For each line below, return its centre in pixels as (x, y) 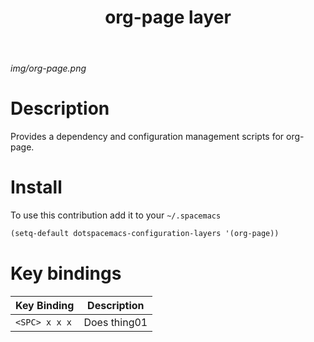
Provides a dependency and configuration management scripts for (147, 137)
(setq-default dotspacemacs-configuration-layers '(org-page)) (145, 234)
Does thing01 (115, 322)
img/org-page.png (48, 68)
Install (36, 187)
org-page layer (168, 17)
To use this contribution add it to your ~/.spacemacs (116, 215)
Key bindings (66, 273)
